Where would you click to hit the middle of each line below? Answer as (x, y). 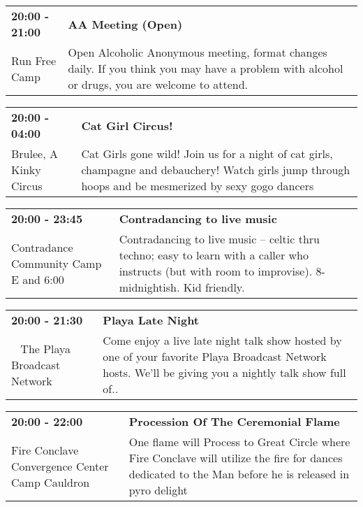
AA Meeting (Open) (125, 24)
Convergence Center (60, 466)
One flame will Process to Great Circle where (239, 442)
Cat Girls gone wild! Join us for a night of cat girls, (207, 153)
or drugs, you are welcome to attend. (158, 84)
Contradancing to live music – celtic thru (219, 239)
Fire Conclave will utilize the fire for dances (236, 458)
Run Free (34, 60)
